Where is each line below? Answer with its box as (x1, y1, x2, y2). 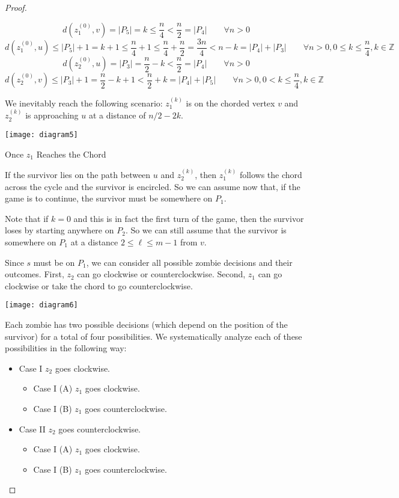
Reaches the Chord (36, 147, 106, 160)
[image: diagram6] (5, 301, 78, 310)
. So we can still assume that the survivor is (125, 224, 287, 236)
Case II (19, 422, 46, 435)
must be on (33, 256, 75, 268)
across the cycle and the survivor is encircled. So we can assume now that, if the (5, 180, 300, 192)
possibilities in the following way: (5, 342, 127, 354)
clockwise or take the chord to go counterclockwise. (5, 279, 193, 292)
